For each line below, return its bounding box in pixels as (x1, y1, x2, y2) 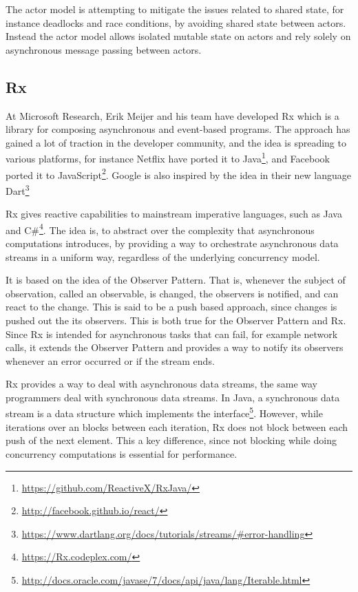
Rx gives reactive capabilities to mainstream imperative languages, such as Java (6, 207, 342, 221)
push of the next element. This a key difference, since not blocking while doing (6, 433, 337, 447)
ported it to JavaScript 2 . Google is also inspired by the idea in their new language (6, 165, 351, 182)
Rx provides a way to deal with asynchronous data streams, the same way (6, 377, 318, 391)
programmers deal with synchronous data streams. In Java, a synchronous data (6, 390, 340, 404)
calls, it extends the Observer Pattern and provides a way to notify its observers (6, 340, 344, 355)
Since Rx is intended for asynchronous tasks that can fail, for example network (6, 326, 338, 341)
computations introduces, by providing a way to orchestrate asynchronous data (6, 235, 339, 250)
